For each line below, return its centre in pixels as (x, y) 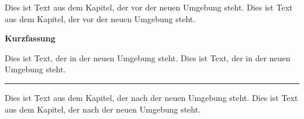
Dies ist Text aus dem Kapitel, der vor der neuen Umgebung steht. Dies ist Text (149, 7)
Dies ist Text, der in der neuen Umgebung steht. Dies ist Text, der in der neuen (148, 57)
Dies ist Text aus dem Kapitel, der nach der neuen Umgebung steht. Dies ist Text (151, 97)
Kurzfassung (30, 38)
